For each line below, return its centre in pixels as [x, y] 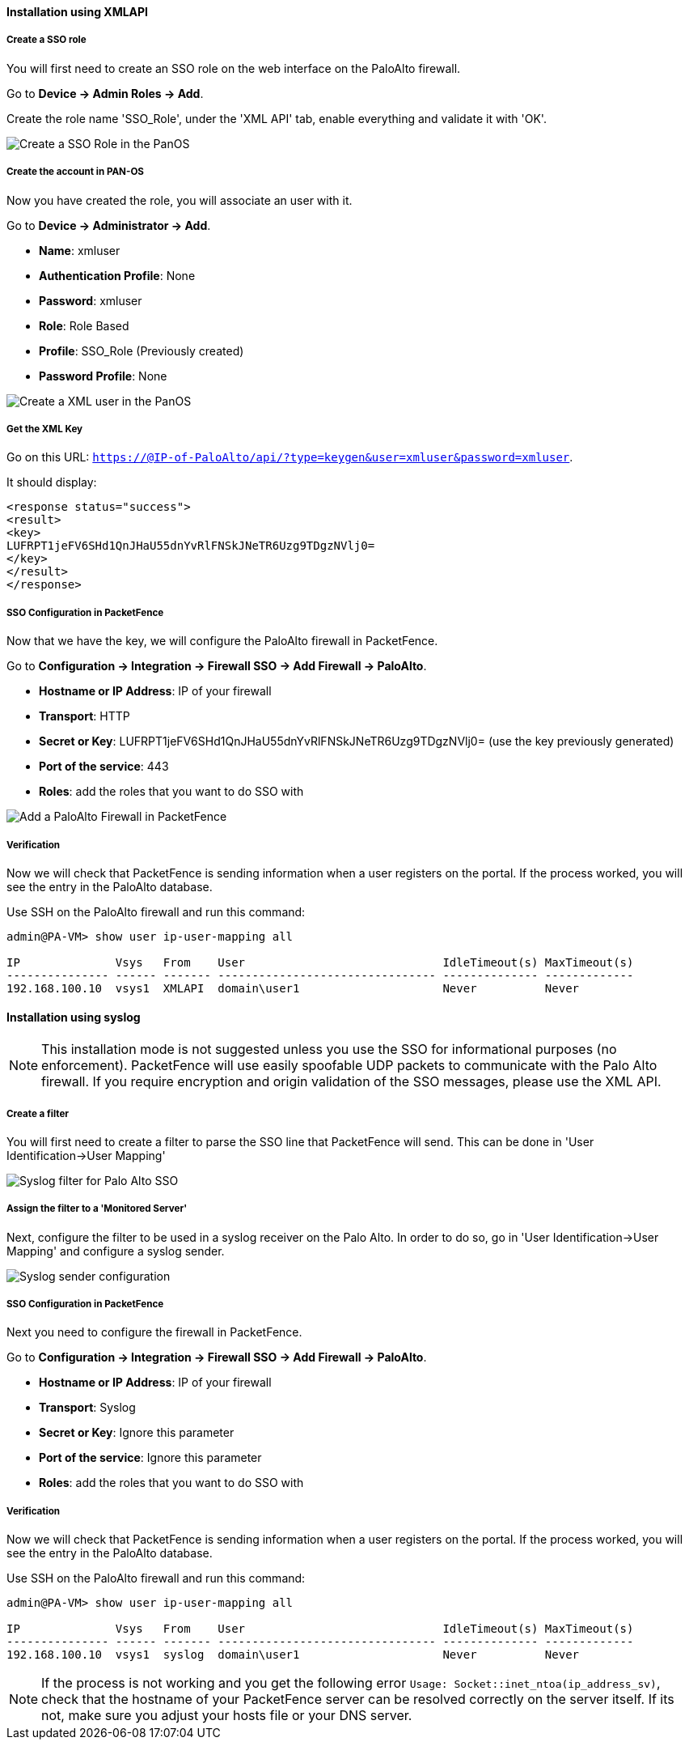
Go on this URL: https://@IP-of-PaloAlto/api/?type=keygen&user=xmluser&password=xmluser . [290, 457]
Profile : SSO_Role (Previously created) [142, 350]
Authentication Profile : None [117, 275]
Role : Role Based [84, 325]
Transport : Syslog [87, 1408]
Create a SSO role [46, 40]
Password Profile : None [103, 376]
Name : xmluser [80, 250]
